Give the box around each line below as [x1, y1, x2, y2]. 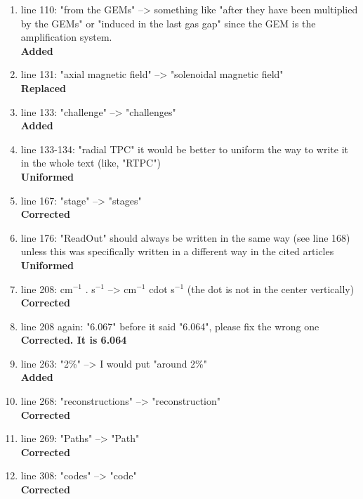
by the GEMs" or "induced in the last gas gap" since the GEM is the [20, 15, 316, 30]
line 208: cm [20, 281, 73, 296]
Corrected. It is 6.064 [20, 332, 127, 347]
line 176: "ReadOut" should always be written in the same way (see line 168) [20, 230, 350, 245]
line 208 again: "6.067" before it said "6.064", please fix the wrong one [20, 318, 319, 333]
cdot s [149, 281, 175, 296]
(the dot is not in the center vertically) [187, 281, 355, 296]
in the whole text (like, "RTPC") [20, 155, 161, 170]
